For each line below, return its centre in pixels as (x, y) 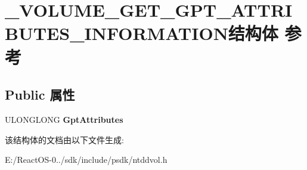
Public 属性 (40, 95)
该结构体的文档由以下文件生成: (64, 139)
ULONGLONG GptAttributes (64, 119)
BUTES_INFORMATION (117, 33)
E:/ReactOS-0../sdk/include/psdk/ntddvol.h (86, 160)
